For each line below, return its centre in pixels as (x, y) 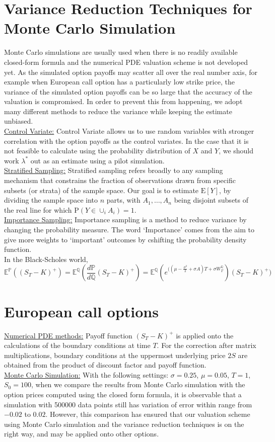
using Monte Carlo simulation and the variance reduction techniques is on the (124, 424)
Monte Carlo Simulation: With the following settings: (86, 374)
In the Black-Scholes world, (46, 259)
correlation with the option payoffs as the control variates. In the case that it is (126, 141)
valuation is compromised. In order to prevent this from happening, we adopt (123, 101)
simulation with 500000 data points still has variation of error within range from (128, 404)
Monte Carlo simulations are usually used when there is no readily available (121, 52)
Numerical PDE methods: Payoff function (68, 335)
